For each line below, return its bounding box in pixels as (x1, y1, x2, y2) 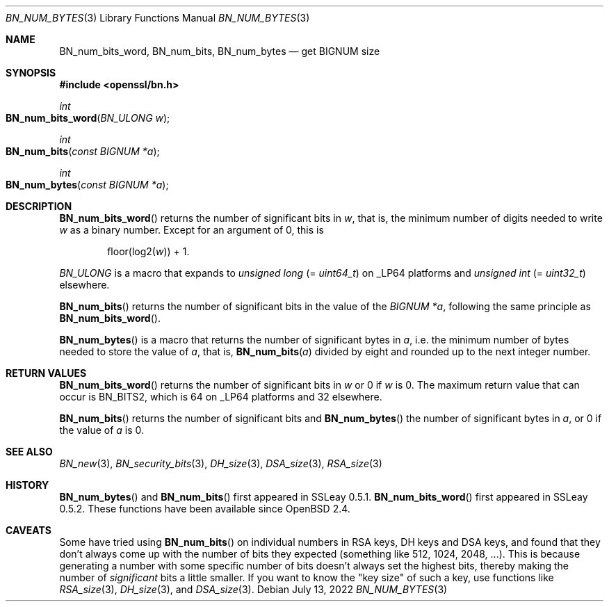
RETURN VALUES (6, 367, 87, 379)
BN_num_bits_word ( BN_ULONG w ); (6, 112, 170, 124)
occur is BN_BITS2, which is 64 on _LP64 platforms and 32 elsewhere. (59, 391, 382, 403)
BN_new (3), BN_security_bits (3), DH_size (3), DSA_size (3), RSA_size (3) (59, 458, 382, 469)
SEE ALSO (6, 446, 53, 458)
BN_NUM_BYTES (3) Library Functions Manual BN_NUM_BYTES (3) (6, 12, 310, 24)
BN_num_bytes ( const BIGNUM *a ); (6, 179, 169, 191)
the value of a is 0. (59, 424, 145, 436)
